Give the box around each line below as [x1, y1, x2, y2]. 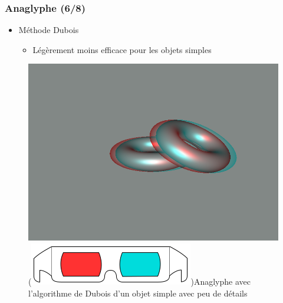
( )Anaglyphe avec [28, 275, 251, 287]
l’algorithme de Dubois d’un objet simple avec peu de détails [28, 286, 248, 299]
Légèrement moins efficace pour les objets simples [32, 43, 212, 55]
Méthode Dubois [18, 24, 79, 36]
